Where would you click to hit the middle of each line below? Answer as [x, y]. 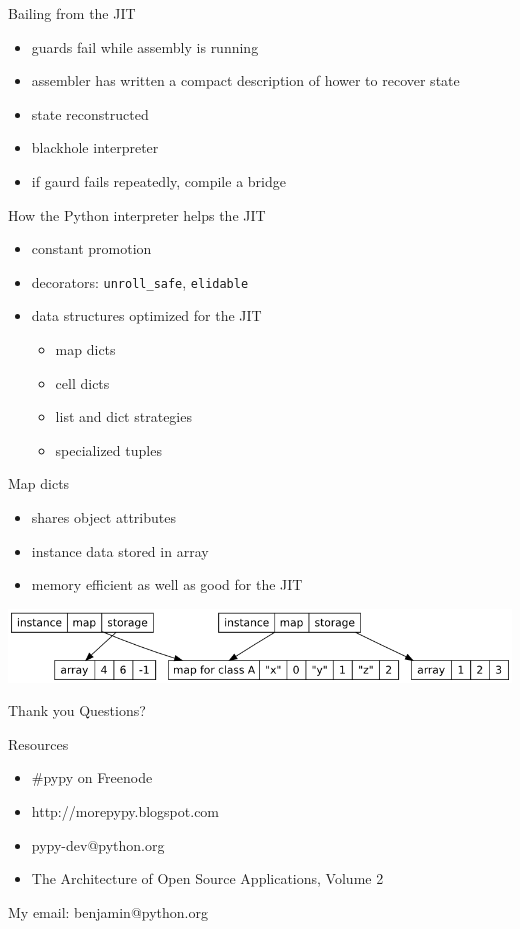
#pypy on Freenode [92, 777]
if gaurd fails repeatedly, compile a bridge [158, 180]
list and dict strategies [123, 416]
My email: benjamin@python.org [108, 911]
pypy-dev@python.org [98, 844]
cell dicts [82, 382]
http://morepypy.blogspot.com [125, 811]
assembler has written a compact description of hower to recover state [245, 80]
